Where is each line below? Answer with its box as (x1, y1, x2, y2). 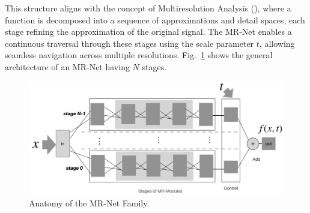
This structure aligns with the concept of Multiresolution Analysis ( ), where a (5, 2, 291, 14)
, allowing (259, 37, 295, 49)
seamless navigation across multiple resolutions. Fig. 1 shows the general (5, 49, 273, 61)
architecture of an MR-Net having (5, 60, 130, 73)
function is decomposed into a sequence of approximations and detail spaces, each (5, 13, 305, 26)
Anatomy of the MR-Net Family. (29, 196, 150, 209)
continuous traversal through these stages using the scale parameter (5, 37, 254, 49)
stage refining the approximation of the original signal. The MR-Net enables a (5, 25, 292, 38)
